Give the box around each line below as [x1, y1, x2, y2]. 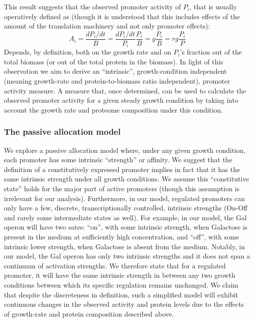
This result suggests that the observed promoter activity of [4, 1, 181, 11]
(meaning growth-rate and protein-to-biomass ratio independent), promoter [4, 76, 230, 86]
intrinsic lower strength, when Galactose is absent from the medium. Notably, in [4, 241, 245, 251]
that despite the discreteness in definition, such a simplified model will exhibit [4, 289, 238, 299]
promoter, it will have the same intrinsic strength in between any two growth [4, 270, 235, 280]
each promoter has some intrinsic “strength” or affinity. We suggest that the [4, 154, 232, 165]
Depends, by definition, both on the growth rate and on [4, 47, 172, 57]
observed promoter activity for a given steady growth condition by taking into [4, 95, 238, 105]
